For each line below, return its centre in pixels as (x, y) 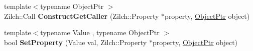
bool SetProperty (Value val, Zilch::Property (76, 42)
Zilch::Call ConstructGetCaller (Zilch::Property (82, 16)
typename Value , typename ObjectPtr (100, 32)
